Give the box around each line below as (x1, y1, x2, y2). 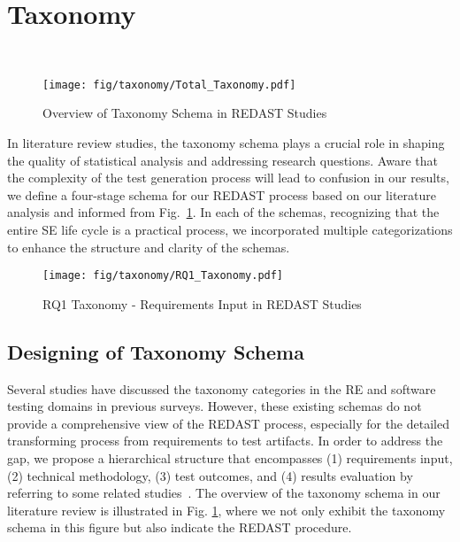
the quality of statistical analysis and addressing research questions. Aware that (7, 151, 438, 169)
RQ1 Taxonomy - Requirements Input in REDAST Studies (42, 294, 362, 313)
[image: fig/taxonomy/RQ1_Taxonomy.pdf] (42, 269, 284, 283)
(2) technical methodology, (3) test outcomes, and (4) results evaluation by (7, 466, 413, 484)
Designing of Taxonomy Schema (7, 337, 304, 365)
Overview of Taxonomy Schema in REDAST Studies (42, 104, 327, 122)
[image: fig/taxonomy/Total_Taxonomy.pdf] (42, 78, 296, 91)
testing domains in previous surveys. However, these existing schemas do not (7, 397, 422, 415)
